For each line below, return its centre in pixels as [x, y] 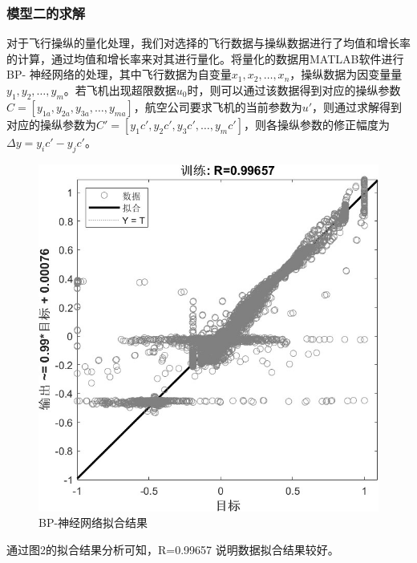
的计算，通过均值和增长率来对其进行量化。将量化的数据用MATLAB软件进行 [205, 58]
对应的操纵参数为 [51, 124]
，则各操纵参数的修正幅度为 [316, 124]
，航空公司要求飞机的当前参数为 [218, 106]
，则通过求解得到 [357, 106]
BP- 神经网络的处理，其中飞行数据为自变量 [119, 74]
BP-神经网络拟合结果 [93, 522]
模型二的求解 [46, 12]
